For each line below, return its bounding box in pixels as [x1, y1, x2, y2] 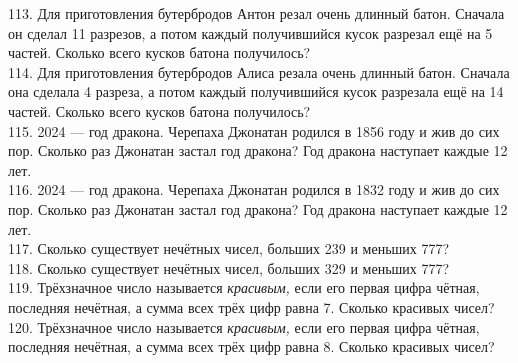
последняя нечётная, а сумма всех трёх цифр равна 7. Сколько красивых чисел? [8, 296, 495, 317]
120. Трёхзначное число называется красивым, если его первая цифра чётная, [8, 316, 480, 337]
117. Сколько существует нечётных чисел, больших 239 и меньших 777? [8, 238, 450, 259]
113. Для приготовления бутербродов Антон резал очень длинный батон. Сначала [8, 3, 505, 23]
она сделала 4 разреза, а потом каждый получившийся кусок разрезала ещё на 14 [8, 81, 504, 102]
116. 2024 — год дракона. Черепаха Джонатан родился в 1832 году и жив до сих [8, 179, 500, 200]
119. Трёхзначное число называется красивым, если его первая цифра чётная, [8, 277, 480, 298]
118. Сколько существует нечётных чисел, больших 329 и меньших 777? [8, 257, 450, 278]
